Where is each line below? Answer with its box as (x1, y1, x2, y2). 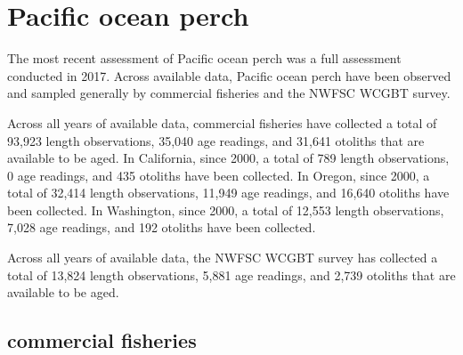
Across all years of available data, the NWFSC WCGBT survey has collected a (7, 248, 438, 267)
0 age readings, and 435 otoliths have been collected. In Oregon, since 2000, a (7, 165, 430, 184)
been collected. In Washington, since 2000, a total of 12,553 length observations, (7, 200, 444, 219)
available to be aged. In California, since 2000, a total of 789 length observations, (7, 149, 450, 167)
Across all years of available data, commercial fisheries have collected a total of (7, 113, 437, 132)
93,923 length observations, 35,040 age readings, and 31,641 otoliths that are (7, 131, 425, 149)
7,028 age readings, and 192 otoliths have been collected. (7, 218, 316, 237)
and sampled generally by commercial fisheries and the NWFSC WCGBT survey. (7, 84, 451, 102)
